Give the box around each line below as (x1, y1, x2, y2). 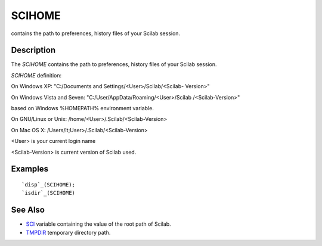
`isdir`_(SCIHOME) (21, 189, 76, 197)
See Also (11, 205, 45, 215)
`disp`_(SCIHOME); (21, 181, 76, 188)
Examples (11, 164, 49, 174)
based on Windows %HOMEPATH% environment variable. (11, 105, 154, 112)
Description (11, 45, 56, 55)
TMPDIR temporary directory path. (26, 229, 111, 236)
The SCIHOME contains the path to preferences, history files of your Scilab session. (11, 61, 217, 68)
